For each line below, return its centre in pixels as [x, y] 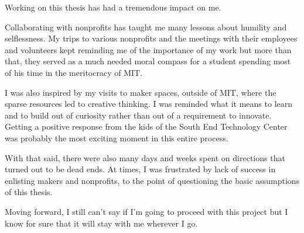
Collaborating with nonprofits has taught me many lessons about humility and [146, 27]
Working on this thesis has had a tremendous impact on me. [113, 7]
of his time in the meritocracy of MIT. [74, 72]
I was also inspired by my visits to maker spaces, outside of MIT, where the [141, 92]
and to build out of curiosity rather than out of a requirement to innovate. [138, 115]
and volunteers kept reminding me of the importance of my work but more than [148, 49]
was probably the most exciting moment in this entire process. [117, 138]
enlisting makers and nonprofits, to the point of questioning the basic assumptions [152, 180]
